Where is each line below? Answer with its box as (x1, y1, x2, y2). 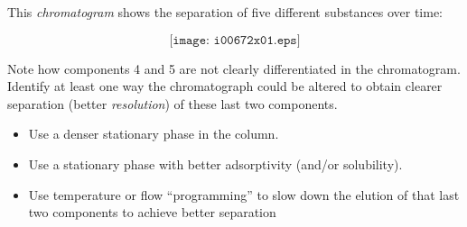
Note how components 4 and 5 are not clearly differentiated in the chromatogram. (7, 59, 461, 77)
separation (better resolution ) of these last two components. (7, 94, 338, 113)
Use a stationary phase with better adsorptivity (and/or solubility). (28, 154, 403, 173)
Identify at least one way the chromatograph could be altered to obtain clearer (7, 77, 443, 95)
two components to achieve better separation (28, 203, 276, 222)
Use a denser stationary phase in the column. (28, 124, 279, 143)
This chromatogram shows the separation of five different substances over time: (7, 3, 443, 21)
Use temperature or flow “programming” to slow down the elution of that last (28, 185, 460, 204)
